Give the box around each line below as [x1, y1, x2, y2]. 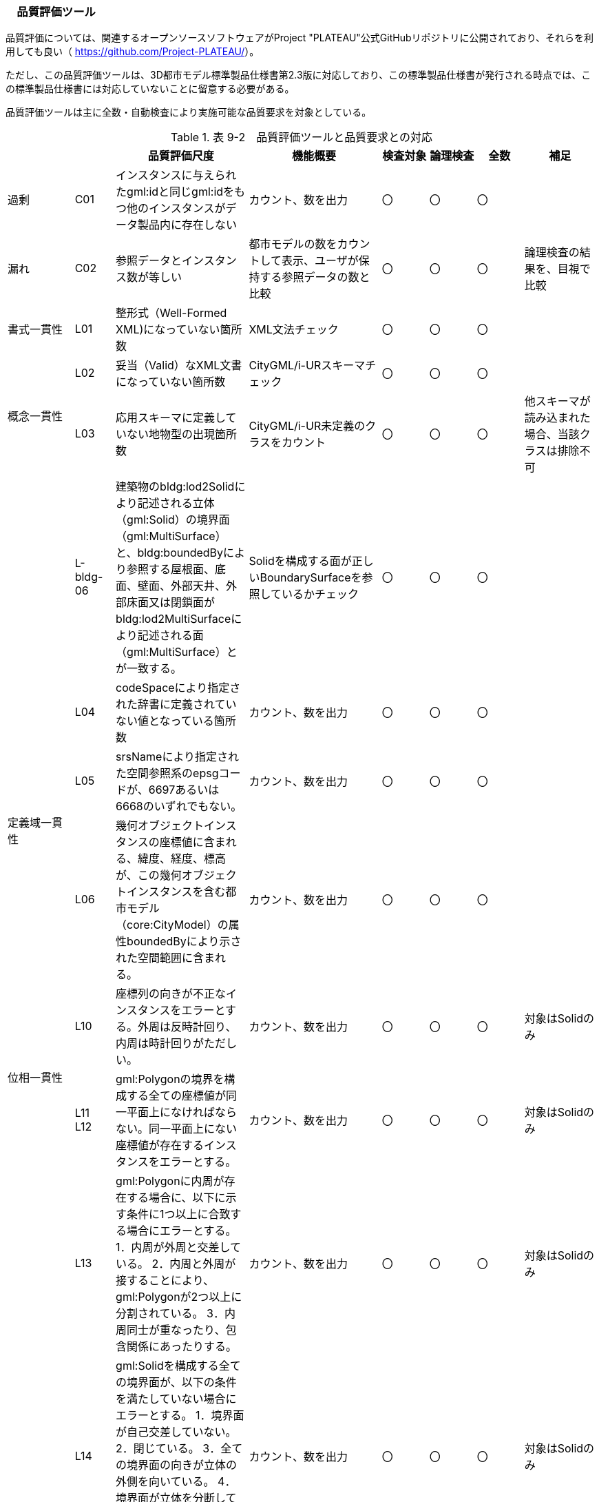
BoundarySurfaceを [260, 570, 362, 585]
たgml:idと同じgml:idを [116, 185, 235, 199]
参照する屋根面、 [127, 562, 216, 577]
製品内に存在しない [138, 218, 238, 232]
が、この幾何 [116, 868, 182, 883]
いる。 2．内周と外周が [116, 1257, 236, 1271]
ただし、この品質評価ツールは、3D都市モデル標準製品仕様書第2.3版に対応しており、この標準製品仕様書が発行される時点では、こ [6, 69, 591, 81]
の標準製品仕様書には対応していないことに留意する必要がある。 [6, 83, 295, 95]
